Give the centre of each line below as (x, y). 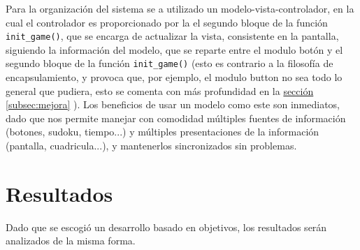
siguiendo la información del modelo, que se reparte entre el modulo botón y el (174, 49)
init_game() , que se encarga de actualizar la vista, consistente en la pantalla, (172, 36)
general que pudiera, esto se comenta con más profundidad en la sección (160, 90)
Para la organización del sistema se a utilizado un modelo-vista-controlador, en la (180, 8)
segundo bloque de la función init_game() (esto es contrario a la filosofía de (170, 63)
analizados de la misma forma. (71, 241)
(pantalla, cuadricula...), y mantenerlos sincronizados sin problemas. (151, 146)
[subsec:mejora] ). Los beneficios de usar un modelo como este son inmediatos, (173, 104)
